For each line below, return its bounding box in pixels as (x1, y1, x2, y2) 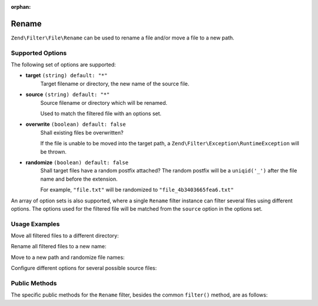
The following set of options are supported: (11, 61, 116, 68)
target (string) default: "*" (25, 72, 108, 79)
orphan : (11, 4, 31, 10)
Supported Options (11, 49, 67, 57)
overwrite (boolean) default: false (25, 121, 126, 128)
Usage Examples (11, 219, 60, 228)
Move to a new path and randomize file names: (11, 254, 125, 261)
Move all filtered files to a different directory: (11, 232, 119, 240)
